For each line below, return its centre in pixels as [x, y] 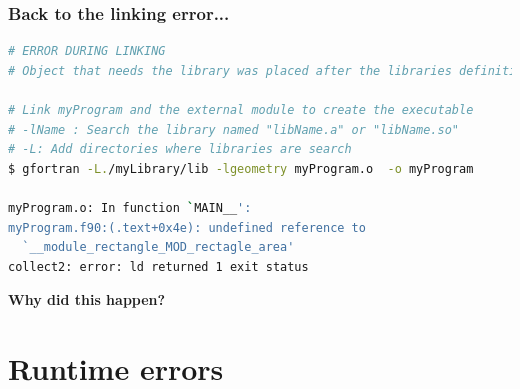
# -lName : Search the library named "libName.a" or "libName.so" [234, 129]
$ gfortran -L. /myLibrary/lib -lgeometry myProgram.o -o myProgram [241, 168]
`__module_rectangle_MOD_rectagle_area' [158, 247]
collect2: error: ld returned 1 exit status [158, 266]
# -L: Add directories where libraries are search [180, 149]
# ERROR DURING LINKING [87, 51]
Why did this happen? [87, 299]
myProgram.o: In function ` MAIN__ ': [130, 207]
